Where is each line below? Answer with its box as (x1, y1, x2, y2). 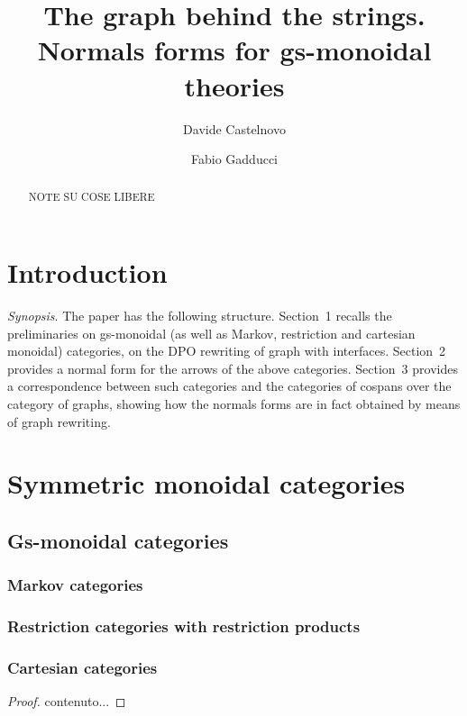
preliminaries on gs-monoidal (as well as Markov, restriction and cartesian (7, 323, 416, 342)
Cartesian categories (7, 657, 158, 678)
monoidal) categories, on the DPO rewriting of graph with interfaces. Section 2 (7, 341, 446, 360)
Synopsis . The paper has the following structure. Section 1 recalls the (7, 306, 392, 325)
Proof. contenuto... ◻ (7, 692, 126, 711)
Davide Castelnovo (183, 119, 286, 138)
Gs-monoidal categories (7, 527, 229, 554)
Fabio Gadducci (191, 150, 278, 168)
